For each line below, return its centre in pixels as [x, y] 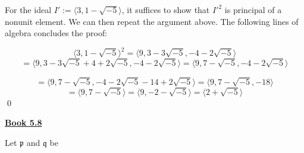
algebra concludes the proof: [56, 33]
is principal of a [253, 9]
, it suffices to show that [166, 9]
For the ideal [28, 9]
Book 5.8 [23, 122]
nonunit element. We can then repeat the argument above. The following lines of [152, 21]
